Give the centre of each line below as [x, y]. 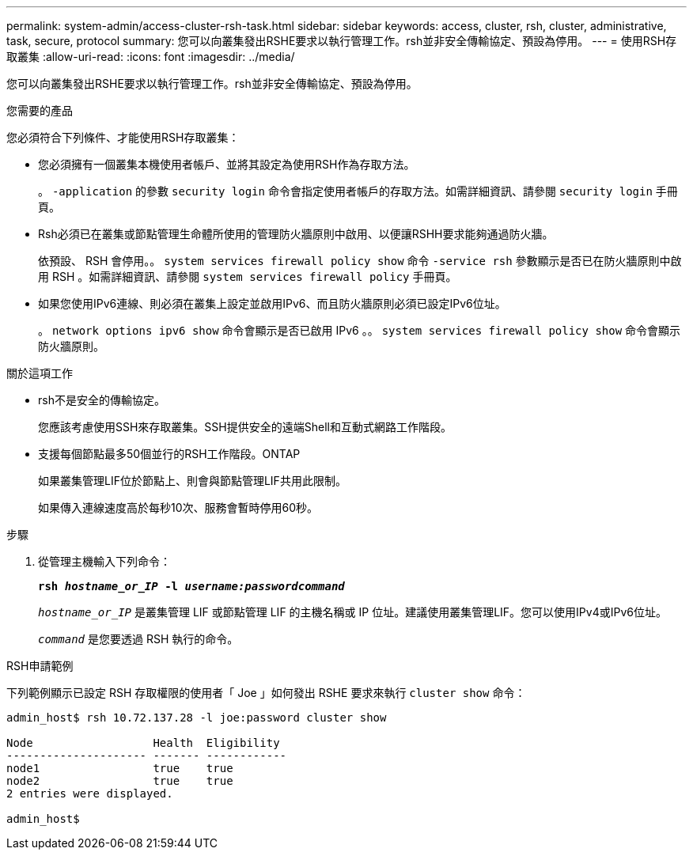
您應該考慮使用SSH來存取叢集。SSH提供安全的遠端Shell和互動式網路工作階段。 [245, 427]
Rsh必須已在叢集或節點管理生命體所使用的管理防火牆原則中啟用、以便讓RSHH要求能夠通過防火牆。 [296, 234]
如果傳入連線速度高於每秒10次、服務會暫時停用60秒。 [178, 508]
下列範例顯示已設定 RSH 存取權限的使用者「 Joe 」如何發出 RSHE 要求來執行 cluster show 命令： [266, 693]
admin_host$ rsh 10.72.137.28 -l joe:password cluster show [197, 718]
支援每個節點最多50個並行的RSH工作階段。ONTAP [169, 454]
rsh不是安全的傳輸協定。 [102, 400]
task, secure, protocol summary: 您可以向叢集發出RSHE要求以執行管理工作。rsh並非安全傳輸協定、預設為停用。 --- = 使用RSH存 [342, 41]
